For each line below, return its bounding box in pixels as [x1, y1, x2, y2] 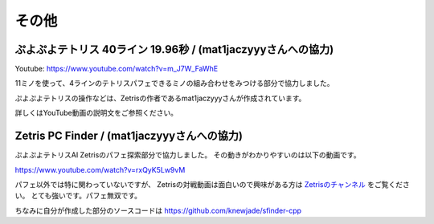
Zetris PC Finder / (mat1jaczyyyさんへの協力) [14, 129, 243, 143]
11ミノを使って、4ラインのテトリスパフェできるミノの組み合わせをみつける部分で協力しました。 [14, 79, 334, 88]
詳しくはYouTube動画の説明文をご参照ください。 [14, 108, 178, 118]
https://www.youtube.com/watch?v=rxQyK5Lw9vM [14, 165, 186, 174]
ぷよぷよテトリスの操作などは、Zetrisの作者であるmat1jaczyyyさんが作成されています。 [14, 93, 306, 103]
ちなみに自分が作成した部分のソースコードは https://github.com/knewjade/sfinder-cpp [14, 206, 301, 215]
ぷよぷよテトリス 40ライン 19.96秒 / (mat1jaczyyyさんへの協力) [14, 43, 334, 56]
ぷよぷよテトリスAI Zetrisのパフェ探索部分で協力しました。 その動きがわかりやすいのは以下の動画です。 [14, 150, 361, 160]
